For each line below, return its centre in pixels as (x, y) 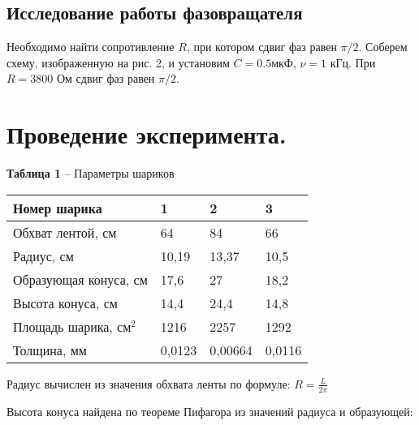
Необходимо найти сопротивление (91, 47)
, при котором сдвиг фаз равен (261, 47)
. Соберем (383, 47)
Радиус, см (43, 255)
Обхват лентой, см (65, 232)
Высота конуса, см (65, 303)
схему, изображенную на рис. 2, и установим (118, 62)
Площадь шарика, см (72, 326)
